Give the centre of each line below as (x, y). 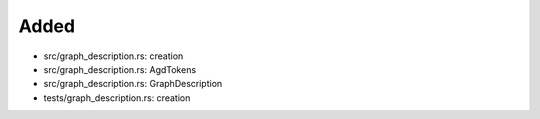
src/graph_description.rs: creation (113, 56)
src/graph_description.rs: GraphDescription (133, 84)
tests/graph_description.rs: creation (117, 97)
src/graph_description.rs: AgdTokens (120, 69)
